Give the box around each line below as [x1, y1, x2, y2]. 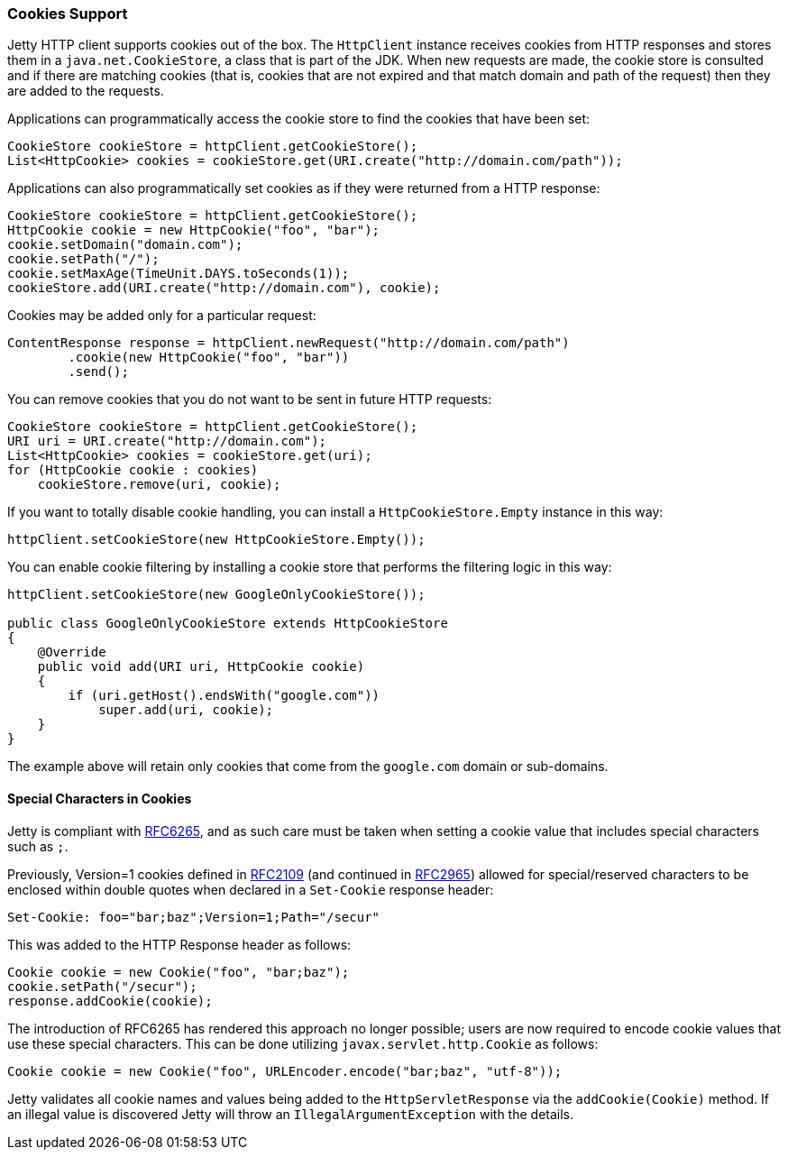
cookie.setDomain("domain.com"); [7, 237, 243, 253]
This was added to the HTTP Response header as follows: [7, 936, 352, 952]
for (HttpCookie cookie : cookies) [7, 463, 259, 478]
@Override [37, 645, 106, 660]
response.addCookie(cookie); [7, 993, 213, 1008]
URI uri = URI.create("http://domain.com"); [7, 434, 327, 449]
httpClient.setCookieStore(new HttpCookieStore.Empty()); [7, 532, 426, 547]
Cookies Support [7, 5, 128, 23]
